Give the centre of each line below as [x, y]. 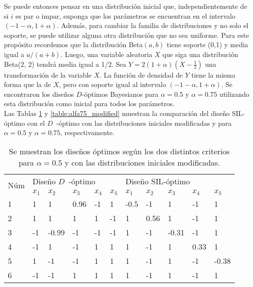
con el [36, 123]
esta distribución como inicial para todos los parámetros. [89, 103]
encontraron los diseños [39, 94]
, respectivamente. [87, 132]
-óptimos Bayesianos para [120, 94]
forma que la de [28, 84]
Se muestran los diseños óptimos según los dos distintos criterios [119, 151]
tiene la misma [213, 74]
